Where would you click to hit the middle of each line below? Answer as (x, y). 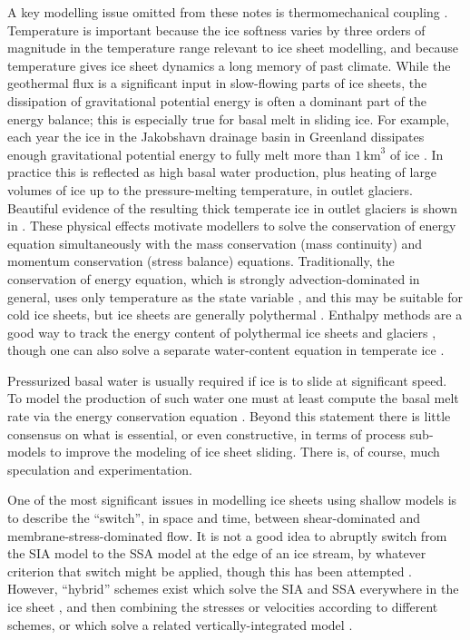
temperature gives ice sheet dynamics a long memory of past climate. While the (229, 65)
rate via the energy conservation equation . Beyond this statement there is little (229, 416)
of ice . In (416, 154)
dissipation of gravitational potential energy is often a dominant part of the (217, 100)
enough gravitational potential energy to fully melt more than (179, 154)
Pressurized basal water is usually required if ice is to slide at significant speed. (227, 380)
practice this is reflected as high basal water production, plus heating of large (222, 172)
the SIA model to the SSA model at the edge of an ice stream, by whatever (217, 553)
